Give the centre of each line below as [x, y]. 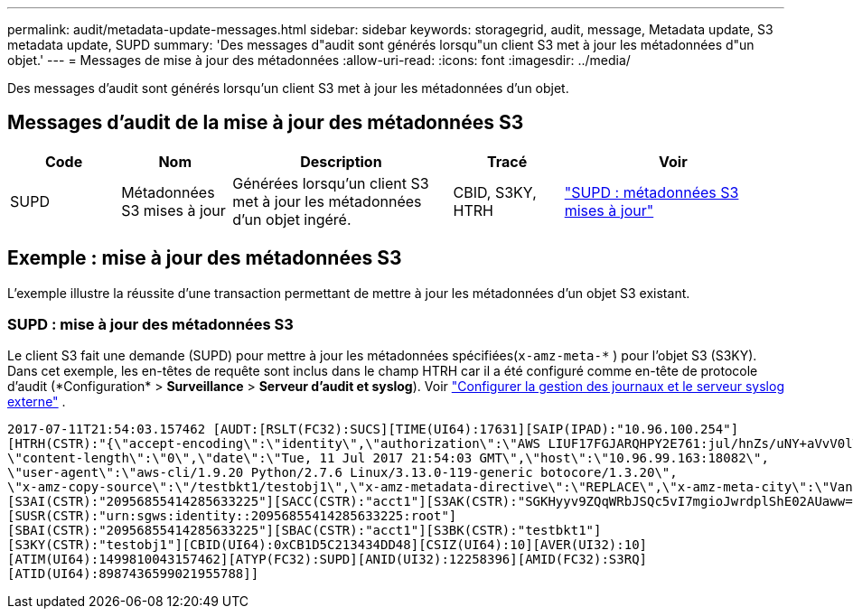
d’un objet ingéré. [292, 219]
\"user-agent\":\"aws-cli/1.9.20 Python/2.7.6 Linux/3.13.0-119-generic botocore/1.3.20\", [342, 473]
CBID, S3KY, [495, 192]
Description [341, 161]
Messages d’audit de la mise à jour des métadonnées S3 [266, 123]
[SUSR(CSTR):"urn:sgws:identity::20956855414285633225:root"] [232, 516]
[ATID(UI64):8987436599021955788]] [133, 574]
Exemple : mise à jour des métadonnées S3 [205, 258]
